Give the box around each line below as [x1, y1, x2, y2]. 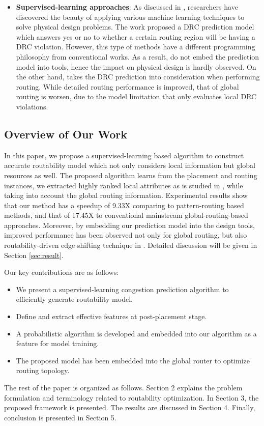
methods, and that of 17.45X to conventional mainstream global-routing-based [4, 210, 248, 220]
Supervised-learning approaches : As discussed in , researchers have [16, 2, 238, 12]
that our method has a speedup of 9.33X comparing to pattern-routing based [4, 200, 244, 210]
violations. [16, 101, 48, 111]
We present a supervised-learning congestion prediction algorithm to [16, 283, 229, 294]
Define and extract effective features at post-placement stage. [16, 311, 207, 322]
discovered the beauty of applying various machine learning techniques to [16, 11, 245, 22]
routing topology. [16, 365, 70, 376]
